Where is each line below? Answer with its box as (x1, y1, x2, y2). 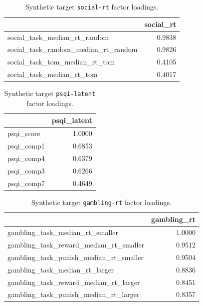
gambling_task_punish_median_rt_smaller (7, 251, 144, 262)
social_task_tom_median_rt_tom (7, 56, 115, 67)
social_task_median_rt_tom (7, 69, 98, 79)
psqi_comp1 (7, 140, 45, 151)
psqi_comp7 (7, 177, 45, 188)
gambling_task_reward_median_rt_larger (7, 276, 140, 287)
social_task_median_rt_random (7, 31, 109, 42)
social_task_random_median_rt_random (7, 44, 138, 54)
